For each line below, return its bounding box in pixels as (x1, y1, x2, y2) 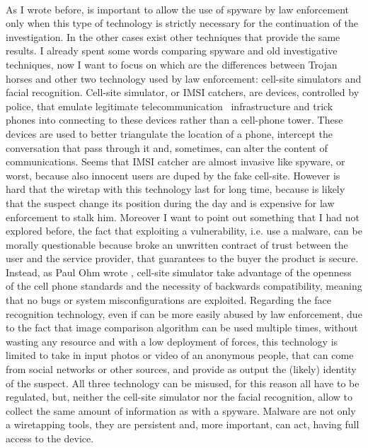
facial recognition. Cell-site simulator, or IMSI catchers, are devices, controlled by (6, 85, 360, 100)
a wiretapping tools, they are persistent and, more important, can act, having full (6, 417, 360, 432)
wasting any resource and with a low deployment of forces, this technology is (6, 334, 338, 348)
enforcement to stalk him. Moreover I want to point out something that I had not (6, 209, 360, 224)
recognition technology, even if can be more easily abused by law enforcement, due (6, 306, 362, 321)
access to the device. (6, 431, 94, 445)
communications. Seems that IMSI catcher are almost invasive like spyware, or (6, 154, 345, 169)
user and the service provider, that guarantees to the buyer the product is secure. (6, 251, 359, 266)
